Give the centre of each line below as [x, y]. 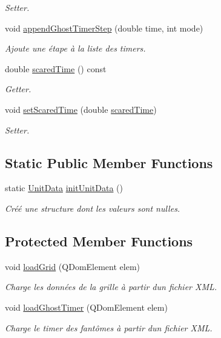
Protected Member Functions [99, 241]
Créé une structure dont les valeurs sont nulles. [93, 208]
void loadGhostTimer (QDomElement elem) [86, 307]
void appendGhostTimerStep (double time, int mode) [104, 28]
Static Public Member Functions [109, 162]
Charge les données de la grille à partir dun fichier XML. [111, 287]
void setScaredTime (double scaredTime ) [81, 109]
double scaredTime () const [56, 68]
